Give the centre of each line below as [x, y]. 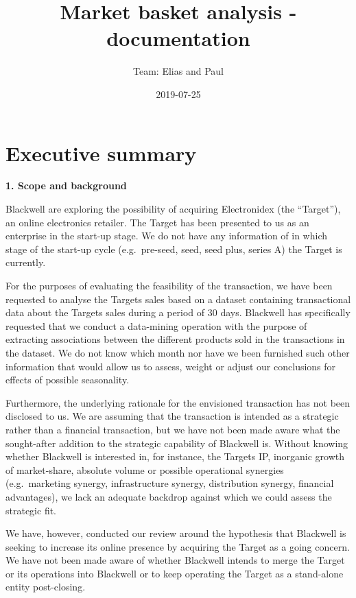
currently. [26, 262]
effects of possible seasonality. [68, 380]
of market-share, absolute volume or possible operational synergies [145, 469]
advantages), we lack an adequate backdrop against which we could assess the [169, 496]
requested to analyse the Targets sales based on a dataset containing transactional [178, 299]
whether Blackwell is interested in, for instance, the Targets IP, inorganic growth [175, 456]
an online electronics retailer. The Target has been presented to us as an [157, 222]
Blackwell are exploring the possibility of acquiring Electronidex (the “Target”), [173, 209]
